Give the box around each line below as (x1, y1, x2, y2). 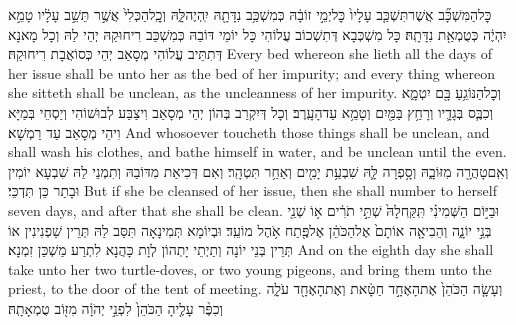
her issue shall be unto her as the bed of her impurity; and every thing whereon (8, 62, 496, 83)
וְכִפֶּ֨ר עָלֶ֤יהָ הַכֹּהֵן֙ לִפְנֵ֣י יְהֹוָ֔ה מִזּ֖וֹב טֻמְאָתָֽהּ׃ (8, 297, 224, 318)
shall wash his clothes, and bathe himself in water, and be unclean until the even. (8, 141, 507, 162)
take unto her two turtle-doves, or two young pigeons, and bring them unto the (8, 258, 492, 279)
